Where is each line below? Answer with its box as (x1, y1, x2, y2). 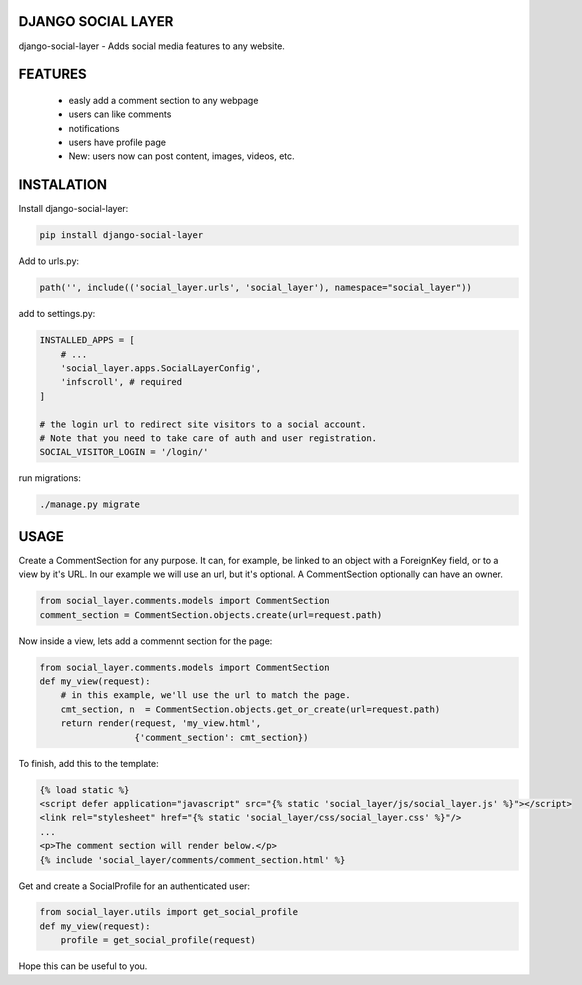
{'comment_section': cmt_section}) (134, 731, 309, 743)
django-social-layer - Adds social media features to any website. (18, 40, 285, 52)
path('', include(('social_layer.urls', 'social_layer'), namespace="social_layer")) (39, 282, 472, 294)
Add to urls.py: (18, 255, 80, 267)
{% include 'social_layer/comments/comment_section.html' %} (39, 854, 346, 865)
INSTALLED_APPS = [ (39, 335, 135, 346)
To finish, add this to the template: (18, 757, 159, 769)
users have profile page (68, 136, 167, 149)
